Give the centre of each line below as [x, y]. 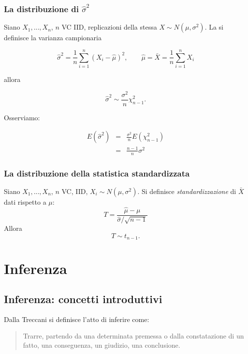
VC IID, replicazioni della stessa [109, 27]
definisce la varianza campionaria [53, 38]
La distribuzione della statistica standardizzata [97, 173]
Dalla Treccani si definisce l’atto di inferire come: [77, 319]
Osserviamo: [22, 117]
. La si [214, 27]
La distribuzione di [42, 8]
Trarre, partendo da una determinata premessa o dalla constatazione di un [133, 335]
